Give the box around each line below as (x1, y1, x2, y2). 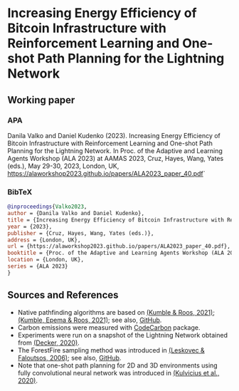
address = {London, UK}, (7, 236, 81, 244)
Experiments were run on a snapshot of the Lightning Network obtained (17, 330, 228, 339)
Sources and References (7, 289, 119, 301)
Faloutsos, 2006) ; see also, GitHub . (17, 353, 122, 362)
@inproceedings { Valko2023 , (7, 203, 87, 211)
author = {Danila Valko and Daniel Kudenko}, (7, 210, 144, 217)
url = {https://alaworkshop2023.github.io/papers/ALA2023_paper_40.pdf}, (7, 243, 231, 250)
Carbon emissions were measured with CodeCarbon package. (17, 323, 201, 332)
